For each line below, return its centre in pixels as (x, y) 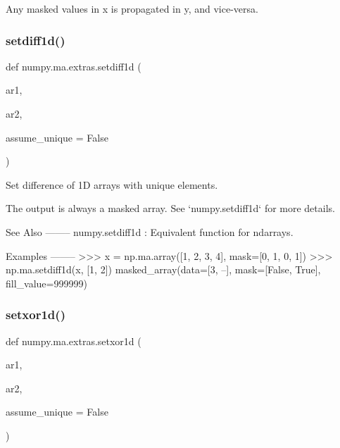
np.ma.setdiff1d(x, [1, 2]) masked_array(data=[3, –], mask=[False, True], (163, 269)
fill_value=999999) (46, 283)
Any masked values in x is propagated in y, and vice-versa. (132, 8)
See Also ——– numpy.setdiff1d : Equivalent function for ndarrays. (150, 231)
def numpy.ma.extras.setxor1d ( (74, 341)
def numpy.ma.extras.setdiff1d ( (74, 66)
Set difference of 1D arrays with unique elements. (112, 184)
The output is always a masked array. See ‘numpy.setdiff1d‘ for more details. (170, 208)
